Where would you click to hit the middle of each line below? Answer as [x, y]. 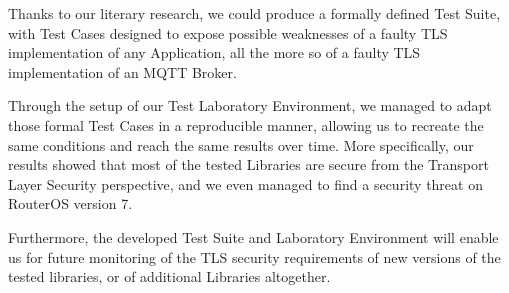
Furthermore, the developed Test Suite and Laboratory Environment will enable [253, 236]
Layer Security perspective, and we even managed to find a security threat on [245, 183]
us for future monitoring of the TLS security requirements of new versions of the [254, 256]
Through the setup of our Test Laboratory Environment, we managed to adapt [250, 105]
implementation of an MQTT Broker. [122, 71]
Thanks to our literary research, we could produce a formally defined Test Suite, [254, 13]
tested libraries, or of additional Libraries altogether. [169, 276]
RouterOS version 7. [70, 203]
